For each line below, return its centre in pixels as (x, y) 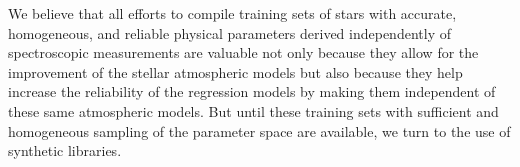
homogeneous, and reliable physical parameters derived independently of (229, 32)
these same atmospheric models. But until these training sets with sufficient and (253, 110)
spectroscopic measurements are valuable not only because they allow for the (243, 52)
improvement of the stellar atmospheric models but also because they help (235, 71)
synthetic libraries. (65, 150)
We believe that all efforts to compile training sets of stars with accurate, (232, 13)
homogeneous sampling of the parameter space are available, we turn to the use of (259, 130)
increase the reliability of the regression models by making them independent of (252, 91)
